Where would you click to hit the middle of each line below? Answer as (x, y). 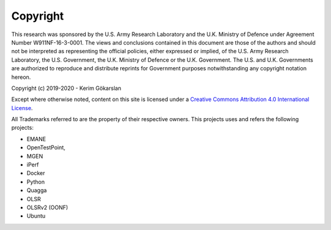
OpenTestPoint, (46, 147)
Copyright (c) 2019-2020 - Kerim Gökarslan (67, 88)
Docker (36, 173)
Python (36, 182)
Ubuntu (36, 216)
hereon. (21, 77)
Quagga (37, 190)
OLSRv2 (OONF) (48, 207)
